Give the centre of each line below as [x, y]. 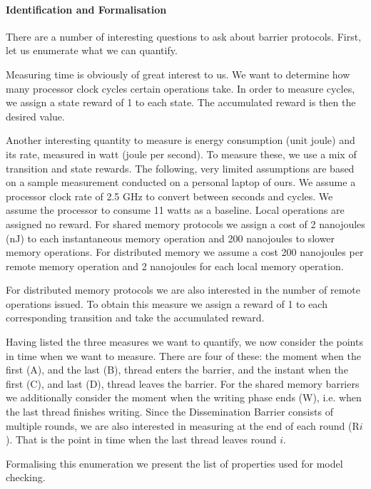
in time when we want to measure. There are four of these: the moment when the [184, 355]
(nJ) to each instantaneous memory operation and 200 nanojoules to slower [171, 238]
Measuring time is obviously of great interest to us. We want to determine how [178, 74]
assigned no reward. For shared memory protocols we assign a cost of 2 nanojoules [185, 223]
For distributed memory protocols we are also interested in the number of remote [183, 290]
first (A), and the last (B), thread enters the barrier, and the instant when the [177, 370]
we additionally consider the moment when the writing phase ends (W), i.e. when [184, 397]
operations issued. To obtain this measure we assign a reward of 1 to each [167, 303]
